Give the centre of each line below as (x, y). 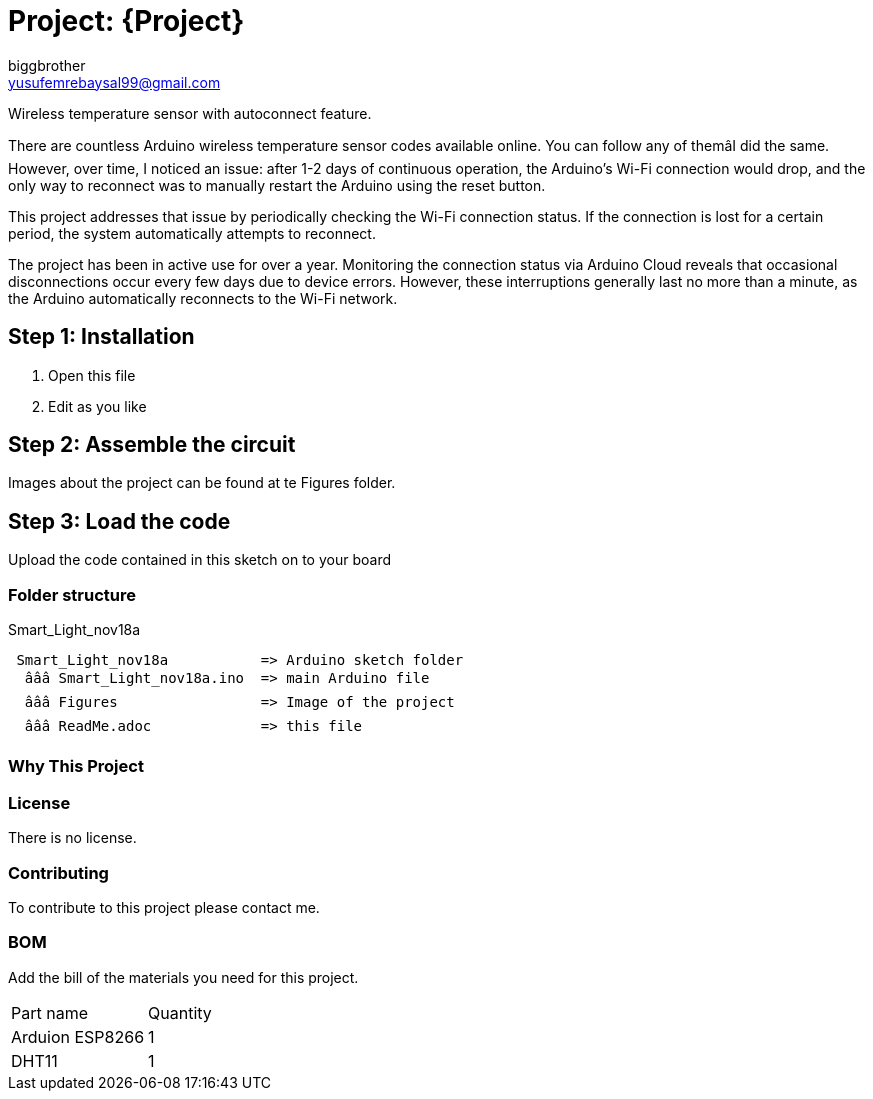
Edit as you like (97, 406)
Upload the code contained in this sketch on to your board (199, 560)
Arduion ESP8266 (78, 1036)
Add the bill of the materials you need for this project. (183, 977)
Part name (49, 1012)
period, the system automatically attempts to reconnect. (192, 233)
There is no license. (72, 838)
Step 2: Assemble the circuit (152, 445)
